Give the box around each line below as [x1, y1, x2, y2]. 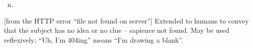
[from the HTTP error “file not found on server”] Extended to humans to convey [4, 15, 249, 25]
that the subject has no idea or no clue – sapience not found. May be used [4, 25, 229, 35]
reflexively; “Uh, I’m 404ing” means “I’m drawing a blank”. [4, 34, 183, 45]
